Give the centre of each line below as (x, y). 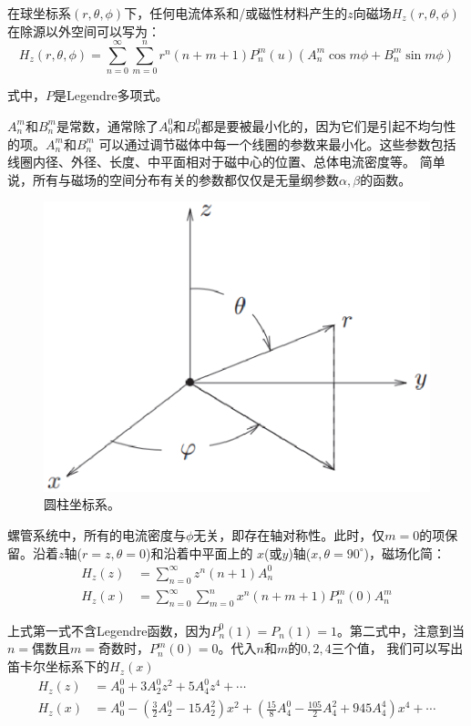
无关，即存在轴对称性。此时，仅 (289, 535)
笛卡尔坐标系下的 (58, 666)
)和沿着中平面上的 (199, 552)
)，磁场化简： (405, 552)
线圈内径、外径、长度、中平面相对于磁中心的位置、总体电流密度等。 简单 (226, 162)
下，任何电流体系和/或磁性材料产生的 (236, 13)
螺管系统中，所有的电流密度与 (97, 535)
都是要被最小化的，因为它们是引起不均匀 (322, 125)
